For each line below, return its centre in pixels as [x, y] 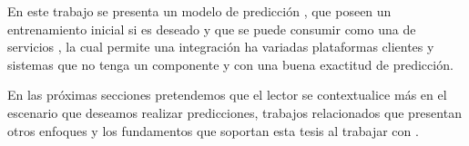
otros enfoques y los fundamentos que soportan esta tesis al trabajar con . [213, 130]
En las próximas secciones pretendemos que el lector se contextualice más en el [227, 95]
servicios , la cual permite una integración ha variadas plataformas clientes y [221, 47]
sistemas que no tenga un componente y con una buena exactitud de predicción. [230, 64]
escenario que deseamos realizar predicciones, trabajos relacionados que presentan [234, 112]
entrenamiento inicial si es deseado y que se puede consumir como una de [212, 29]
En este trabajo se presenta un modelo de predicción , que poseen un [199, 11]
